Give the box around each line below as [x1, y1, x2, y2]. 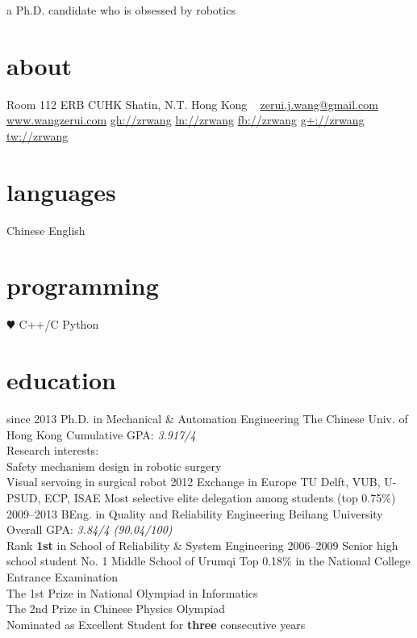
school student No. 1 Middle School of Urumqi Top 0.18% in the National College [6, 552, 411, 569]
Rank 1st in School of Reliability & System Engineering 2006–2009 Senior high [6, 536, 398, 553]
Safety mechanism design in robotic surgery [6, 457, 222, 474]
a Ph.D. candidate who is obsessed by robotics [6, 2, 236, 18]
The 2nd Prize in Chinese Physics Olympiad [6, 600, 225, 617]
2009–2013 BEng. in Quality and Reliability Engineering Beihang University [6, 505, 383, 522]
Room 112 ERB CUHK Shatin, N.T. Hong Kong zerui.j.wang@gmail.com [6, 95, 378, 112]
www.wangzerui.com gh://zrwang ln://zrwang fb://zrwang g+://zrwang [6, 111, 365, 128]
